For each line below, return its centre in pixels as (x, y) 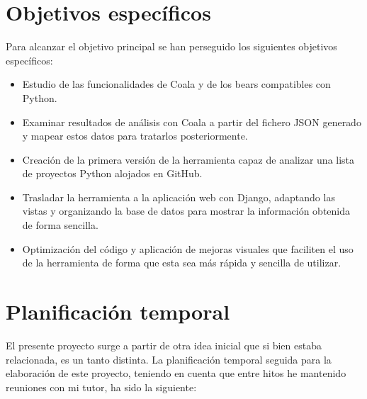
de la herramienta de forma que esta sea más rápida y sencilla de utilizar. (182, 263)
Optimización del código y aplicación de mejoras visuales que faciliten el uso (188, 248)
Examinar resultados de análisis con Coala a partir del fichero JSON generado (192, 122)
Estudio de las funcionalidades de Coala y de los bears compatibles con (176, 84)
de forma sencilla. (60, 225)
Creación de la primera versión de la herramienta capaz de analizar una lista (188, 159)
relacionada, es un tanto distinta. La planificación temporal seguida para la (169, 359)
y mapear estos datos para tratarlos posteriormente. (135, 136)
